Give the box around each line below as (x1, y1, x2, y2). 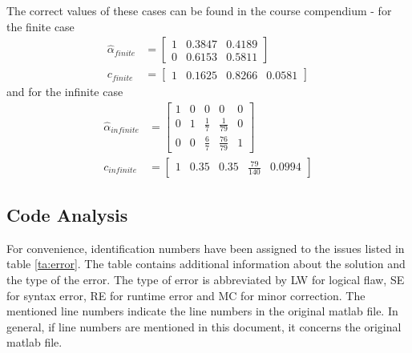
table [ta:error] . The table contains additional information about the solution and (6, 255, 406, 272)
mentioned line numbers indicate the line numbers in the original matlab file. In (6, 303, 398, 319)
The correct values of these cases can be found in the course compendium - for (6, 2, 392, 18)
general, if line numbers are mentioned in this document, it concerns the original (6, 318, 402, 335)
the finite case (6, 18, 75, 34)
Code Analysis (6, 203, 128, 227)
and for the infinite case (6, 83, 123, 100)
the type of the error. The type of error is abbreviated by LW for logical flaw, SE (6, 271, 405, 288)
